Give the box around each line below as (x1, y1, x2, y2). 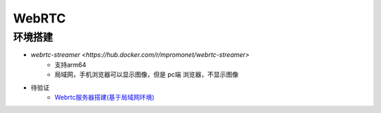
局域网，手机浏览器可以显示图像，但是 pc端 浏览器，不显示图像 (54, 70, 239, 79)
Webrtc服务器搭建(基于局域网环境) (54, 93, 155, 101)
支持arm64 (54, 60, 87, 69)
